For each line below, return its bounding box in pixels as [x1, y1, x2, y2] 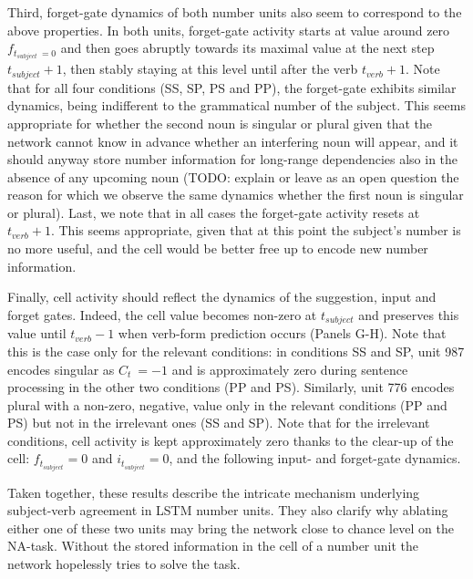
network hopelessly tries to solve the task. [7, 553, 241, 573]
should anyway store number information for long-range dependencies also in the [7, 150, 458, 169]
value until [7, 324, 67, 343]
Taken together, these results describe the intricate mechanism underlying [7, 482, 420, 501]
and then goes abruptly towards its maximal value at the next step [60, 38, 435, 57]
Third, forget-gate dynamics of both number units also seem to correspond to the [7, 3, 462, 21]
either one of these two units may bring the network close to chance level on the [7, 518, 454, 537]
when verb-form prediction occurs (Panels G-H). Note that [118, 324, 447, 343]
